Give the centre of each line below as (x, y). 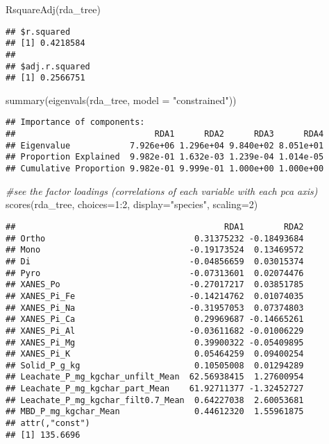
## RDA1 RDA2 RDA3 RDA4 (165, 134)
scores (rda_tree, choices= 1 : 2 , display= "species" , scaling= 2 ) (132, 204)
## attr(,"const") (48, 424)
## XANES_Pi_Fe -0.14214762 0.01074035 (155, 296)
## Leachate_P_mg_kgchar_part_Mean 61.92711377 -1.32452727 (155, 389)
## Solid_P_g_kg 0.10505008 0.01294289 (155, 365)
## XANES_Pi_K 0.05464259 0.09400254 (155, 354)
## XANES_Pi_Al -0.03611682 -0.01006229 (155, 331)
